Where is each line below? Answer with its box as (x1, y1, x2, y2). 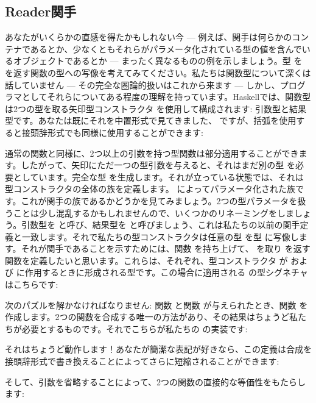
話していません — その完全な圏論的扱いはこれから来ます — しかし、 (5, 78, 280, 91)
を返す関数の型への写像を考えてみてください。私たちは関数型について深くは (5, 66, 311, 79)
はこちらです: (5, 278, 58, 291)
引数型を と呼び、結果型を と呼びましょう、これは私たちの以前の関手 (21, 218, 300, 231)
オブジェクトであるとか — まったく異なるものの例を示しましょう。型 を (13, 54, 303, 67)
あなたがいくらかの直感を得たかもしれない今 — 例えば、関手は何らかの (5, 30, 292, 43)
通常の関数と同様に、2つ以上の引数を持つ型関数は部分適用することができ (5, 146, 299, 159)
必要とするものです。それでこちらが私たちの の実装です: (21, 322, 248, 335)
